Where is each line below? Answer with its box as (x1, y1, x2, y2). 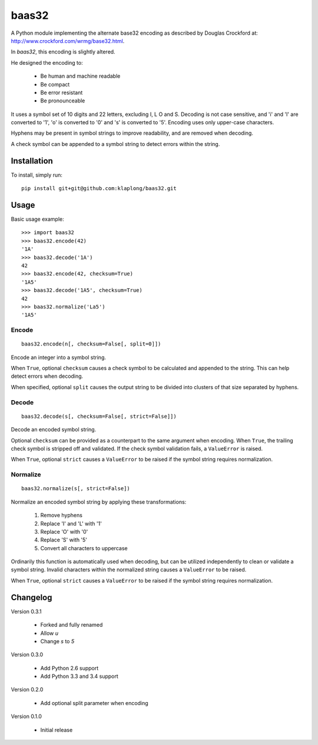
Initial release (40, 726, 73, 733)
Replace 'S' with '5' (40, 536, 88, 544)
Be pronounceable (40, 97, 85, 104)
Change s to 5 (40, 637, 75, 644)
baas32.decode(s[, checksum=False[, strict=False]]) (21, 413, 177, 420)
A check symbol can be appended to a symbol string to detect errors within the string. (11, 140, 220, 147)
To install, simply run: (11, 171, 63, 178)
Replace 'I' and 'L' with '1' (40, 520, 102, 527)
